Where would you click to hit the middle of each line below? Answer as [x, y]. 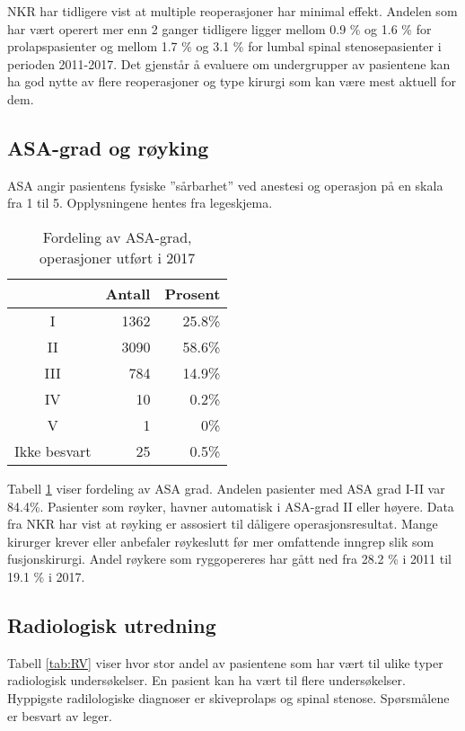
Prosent [193, 293]
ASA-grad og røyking [108, 147]
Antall [128, 293]
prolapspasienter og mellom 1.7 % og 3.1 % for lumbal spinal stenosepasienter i [224, 46]
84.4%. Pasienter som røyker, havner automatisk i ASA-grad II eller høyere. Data [231, 506]
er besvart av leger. [60, 715]
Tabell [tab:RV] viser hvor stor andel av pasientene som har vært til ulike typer [225, 662]
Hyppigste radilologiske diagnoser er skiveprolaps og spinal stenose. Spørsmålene [228, 697]
